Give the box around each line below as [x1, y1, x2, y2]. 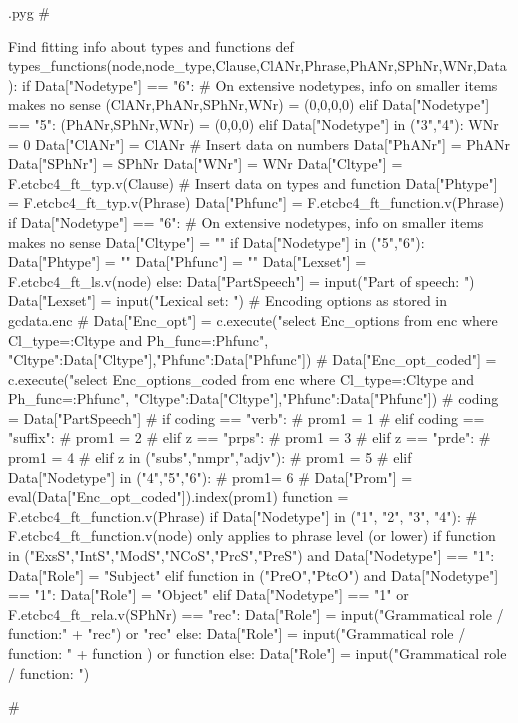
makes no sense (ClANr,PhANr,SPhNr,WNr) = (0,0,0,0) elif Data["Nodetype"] [8, 94, 490, 115]
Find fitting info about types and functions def [8, 35, 294, 56]
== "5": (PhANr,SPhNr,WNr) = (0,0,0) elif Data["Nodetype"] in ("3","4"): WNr [8, 113, 499, 134]
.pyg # [8, 2, 51, 22]
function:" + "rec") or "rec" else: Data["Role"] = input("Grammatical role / [8, 623, 466, 644]
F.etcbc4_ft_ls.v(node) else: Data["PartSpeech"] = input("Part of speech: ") [8, 270, 475, 291]
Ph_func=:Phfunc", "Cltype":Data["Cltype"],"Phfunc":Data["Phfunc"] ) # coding [8, 388, 499, 409]
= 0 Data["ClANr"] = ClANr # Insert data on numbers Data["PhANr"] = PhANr [8, 133, 511, 154]
